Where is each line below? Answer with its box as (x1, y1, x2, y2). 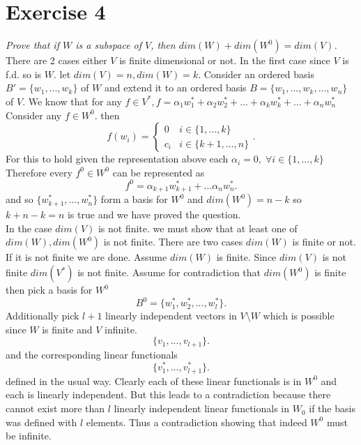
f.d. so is (6, 66, 42, 81)
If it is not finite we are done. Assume (6, 250, 167, 264)
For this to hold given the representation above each (6, 151, 229, 166)
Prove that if (6, 38, 59, 52)
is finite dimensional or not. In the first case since (119, 53, 330, 68)
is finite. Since (216, 250, 277, 264)
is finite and (42, 322, 93, 336)
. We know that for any (22, 93, 122, 108)
